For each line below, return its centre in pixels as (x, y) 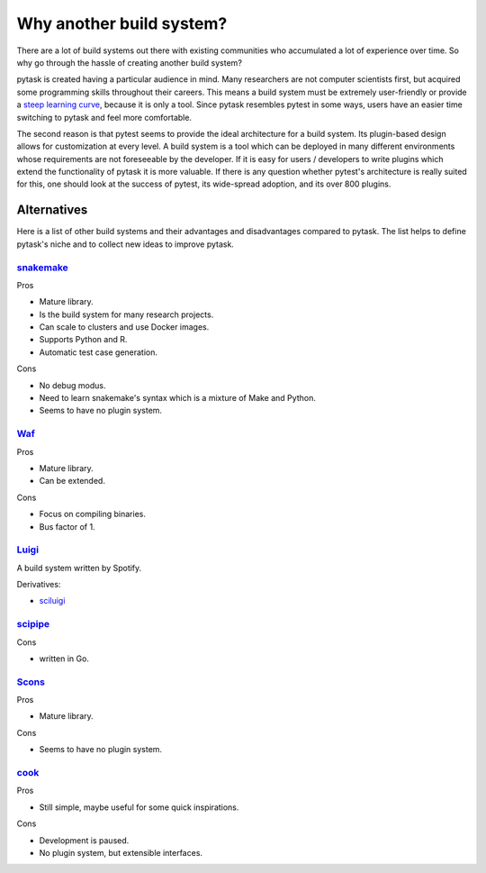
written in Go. (64, 659)
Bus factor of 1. (67, 526)
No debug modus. (72, 385)
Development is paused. (84, 840)
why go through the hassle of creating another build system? (130, 62)
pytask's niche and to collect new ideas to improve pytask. (125, 244)
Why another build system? (122, 23)
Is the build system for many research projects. (126, 314)
